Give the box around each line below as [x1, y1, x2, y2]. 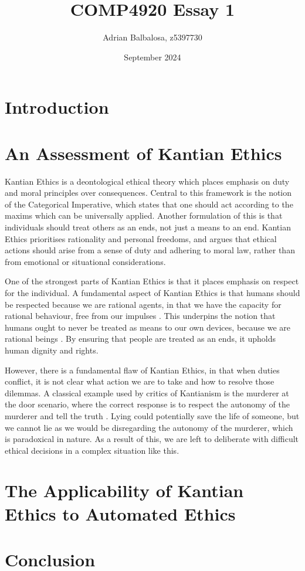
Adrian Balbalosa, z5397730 [103, 31, 202, 43]
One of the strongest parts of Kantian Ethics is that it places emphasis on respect [5, 275, 299, 287]
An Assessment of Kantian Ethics [5, 141, 282, 165]
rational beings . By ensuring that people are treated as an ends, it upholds [5, 332, 276, 345]
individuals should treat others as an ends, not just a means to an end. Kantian [5, 221, 291, 233]
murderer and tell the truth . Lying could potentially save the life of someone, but [5, 409, 300, 422]
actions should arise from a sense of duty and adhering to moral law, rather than [5, 244, 295, 256]
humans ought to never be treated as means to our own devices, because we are [5, 321, 290, 333]
